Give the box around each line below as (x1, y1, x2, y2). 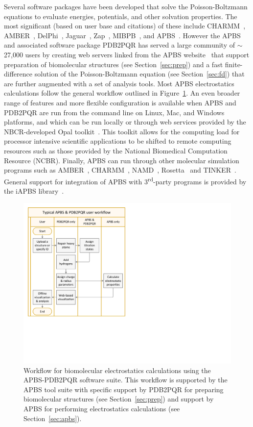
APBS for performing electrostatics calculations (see (23, 403, 180, 414)
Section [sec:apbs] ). (23, 413, 82, 423)
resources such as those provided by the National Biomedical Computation (4, 145, 228, 155)
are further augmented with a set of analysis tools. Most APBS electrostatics (4, 78, 234, 88)
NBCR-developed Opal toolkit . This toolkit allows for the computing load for (4, 126, 240, 136)
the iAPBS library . (4, 185, 64, 196)
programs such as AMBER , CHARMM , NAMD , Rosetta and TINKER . (4, 165, 236, 175)
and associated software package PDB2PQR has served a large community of (4, 40, 235, 50)
